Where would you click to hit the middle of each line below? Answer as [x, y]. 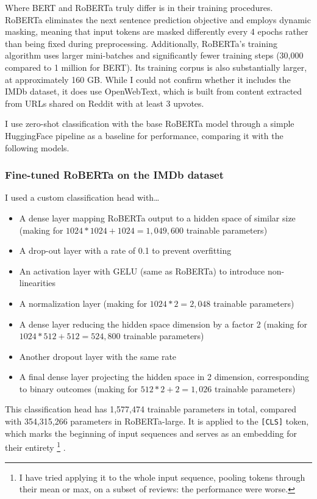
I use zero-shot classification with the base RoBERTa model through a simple [150, 124]
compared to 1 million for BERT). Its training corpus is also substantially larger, [156, 67]
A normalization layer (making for [83, 303]
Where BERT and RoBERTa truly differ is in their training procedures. [139, 7]
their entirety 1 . [35, 446]
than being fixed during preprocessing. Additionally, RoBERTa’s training [141, 43]
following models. [37, 147]
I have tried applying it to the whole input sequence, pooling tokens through [162, 477]
